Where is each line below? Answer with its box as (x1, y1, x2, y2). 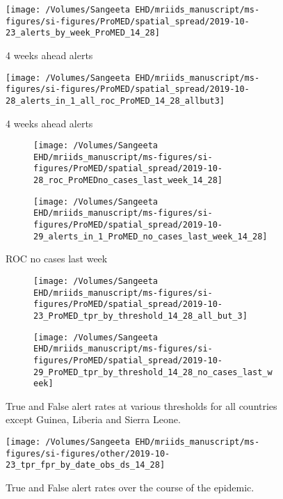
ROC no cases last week (6, 251, 108, 266)
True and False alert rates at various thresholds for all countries (6, 398, 277, 413)
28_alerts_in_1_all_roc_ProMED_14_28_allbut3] (6, 95, 225, 106)
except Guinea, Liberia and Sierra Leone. (6, 412, 181, 427)
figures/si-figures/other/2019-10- (6, 448, 170, 459)
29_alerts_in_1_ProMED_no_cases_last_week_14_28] (33, 231, 268, 241)
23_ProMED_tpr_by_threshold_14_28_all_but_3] (33, 310, 248, 321)
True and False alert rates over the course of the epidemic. (6, 480, 254, 495)
